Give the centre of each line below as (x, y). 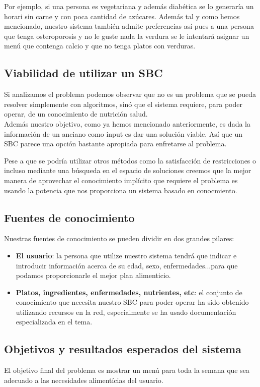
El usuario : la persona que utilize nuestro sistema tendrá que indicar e (126, 255)
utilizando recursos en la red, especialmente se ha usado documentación (126, 312)
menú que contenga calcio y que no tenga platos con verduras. (100, 46)
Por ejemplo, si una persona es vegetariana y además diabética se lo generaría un (129, 6)
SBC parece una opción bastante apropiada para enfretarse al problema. (115, 144)
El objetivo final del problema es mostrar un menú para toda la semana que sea (127, 370)
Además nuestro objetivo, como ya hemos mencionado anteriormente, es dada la (127, 123)
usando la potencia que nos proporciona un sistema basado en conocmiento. (121, 190)
